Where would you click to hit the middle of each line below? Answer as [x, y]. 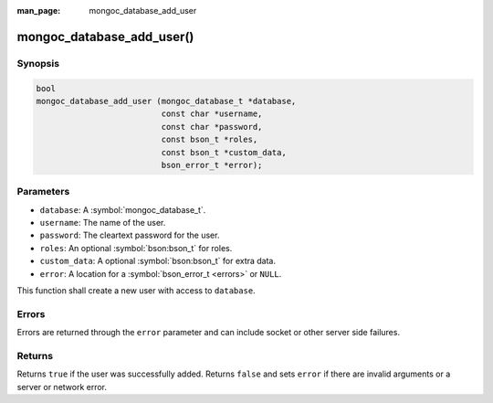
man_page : [39, 11]
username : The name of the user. [103, 223]
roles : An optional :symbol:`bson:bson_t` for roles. [136, 248]
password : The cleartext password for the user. [130, 235]
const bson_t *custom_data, [224, 152]
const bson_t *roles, [210, 140]
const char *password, [212, 127]
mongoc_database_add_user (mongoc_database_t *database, [166, 101]
